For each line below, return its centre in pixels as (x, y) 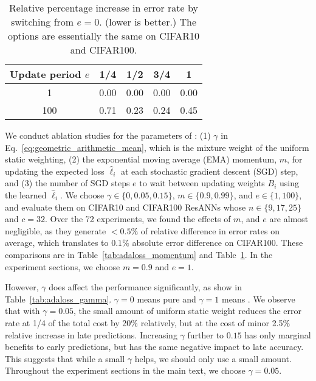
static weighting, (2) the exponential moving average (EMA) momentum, (141, 159)
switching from (42, 22)
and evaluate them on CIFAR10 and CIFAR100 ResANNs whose (125, 207)
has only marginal (278, 334)
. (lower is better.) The (148, 22)
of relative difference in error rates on (210, 230)
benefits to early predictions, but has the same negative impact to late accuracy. (154, 347)
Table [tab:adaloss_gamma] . (58, 299)
